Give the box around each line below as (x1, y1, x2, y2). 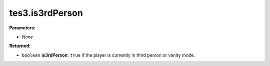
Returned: (9, 43, 31, 49)
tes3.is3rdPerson (9, 7, 83, 18)
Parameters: (9, 25, 36, 31)
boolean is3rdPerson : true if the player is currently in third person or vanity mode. (21, 52, 195, 58)
